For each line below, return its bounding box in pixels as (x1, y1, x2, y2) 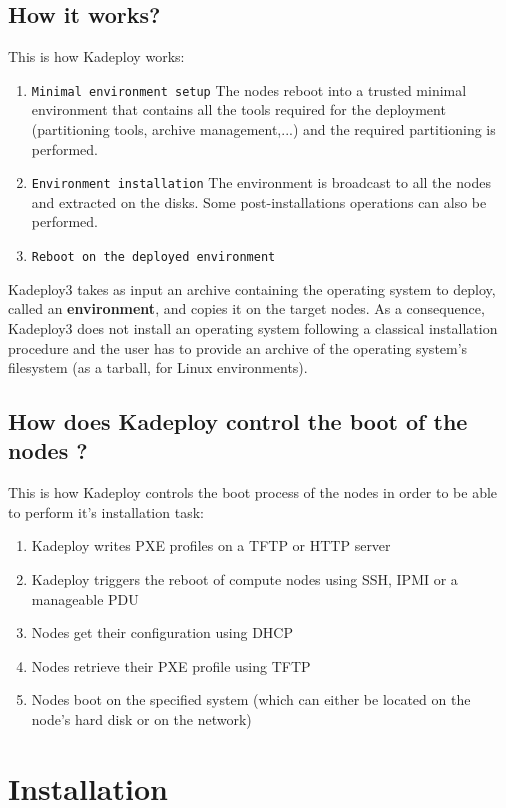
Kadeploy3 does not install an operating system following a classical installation (8, 317, 498, 338)
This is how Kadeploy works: (8, 46, 185, 67)
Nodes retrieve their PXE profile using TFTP (31, 655, 311, 676)
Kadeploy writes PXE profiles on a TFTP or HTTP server (31, 535, 391, 556)
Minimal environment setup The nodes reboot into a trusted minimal (31, 79, 467, 100)
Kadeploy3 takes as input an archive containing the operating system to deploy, (8, 278, 496, 299)
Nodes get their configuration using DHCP (31, 622, 293, 643)
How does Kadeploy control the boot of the (8, 406, 468, 437)
